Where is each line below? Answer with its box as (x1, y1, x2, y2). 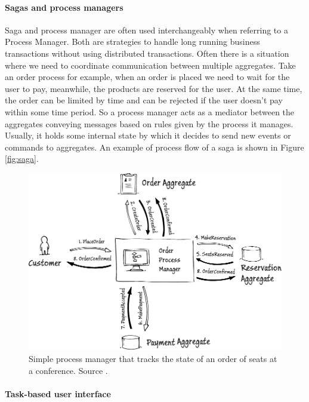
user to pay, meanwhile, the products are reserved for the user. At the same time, (5, 82, 302, 94)
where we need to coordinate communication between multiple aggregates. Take (5, 59, 296, 71)
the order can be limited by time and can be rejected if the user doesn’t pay (5, 94, 283, 106)
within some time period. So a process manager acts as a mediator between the (5, 105, 295, 118)
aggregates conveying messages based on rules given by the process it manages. (5, 117, 293, 130)
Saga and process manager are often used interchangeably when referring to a (5, 23, 288, 36)
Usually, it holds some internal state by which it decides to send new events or (5, 129, 291, 142)
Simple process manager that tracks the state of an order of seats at (29, 352, 277, 365)
